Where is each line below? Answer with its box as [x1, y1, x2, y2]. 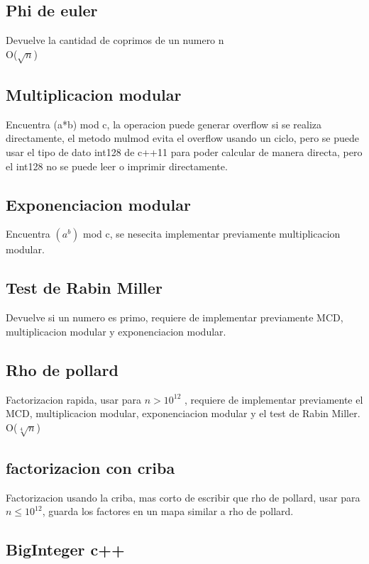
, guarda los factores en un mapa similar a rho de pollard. [42, 504, 294, 519]
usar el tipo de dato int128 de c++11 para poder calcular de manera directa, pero [6, 144, 363, 159]
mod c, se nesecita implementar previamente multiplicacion [83, 226, 341, 241]
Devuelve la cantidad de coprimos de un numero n [6, 33, 224, 48]
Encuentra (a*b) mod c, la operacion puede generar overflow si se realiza [6, 116, 322, 131]
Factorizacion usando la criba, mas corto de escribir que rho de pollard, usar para [6, 490, 360, 504]
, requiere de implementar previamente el [184, 392, 363, 407]
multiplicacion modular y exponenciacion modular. [6, 324, 226, 338]
